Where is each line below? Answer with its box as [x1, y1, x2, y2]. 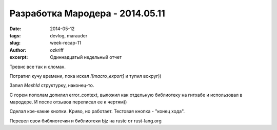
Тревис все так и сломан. [9, 63, 66, 70]
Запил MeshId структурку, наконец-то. [9, 82, 94, 89]
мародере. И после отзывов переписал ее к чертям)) [9, 99, 127, 105]
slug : [9, 40, 21, 46]
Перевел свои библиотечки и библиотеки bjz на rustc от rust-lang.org [9, 118, 162, 124]
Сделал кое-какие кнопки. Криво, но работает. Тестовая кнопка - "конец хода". [9, 108, 185, 115]
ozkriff [50, 47, 64, 53]
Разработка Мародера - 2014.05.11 [9, 8, 165, 19]
